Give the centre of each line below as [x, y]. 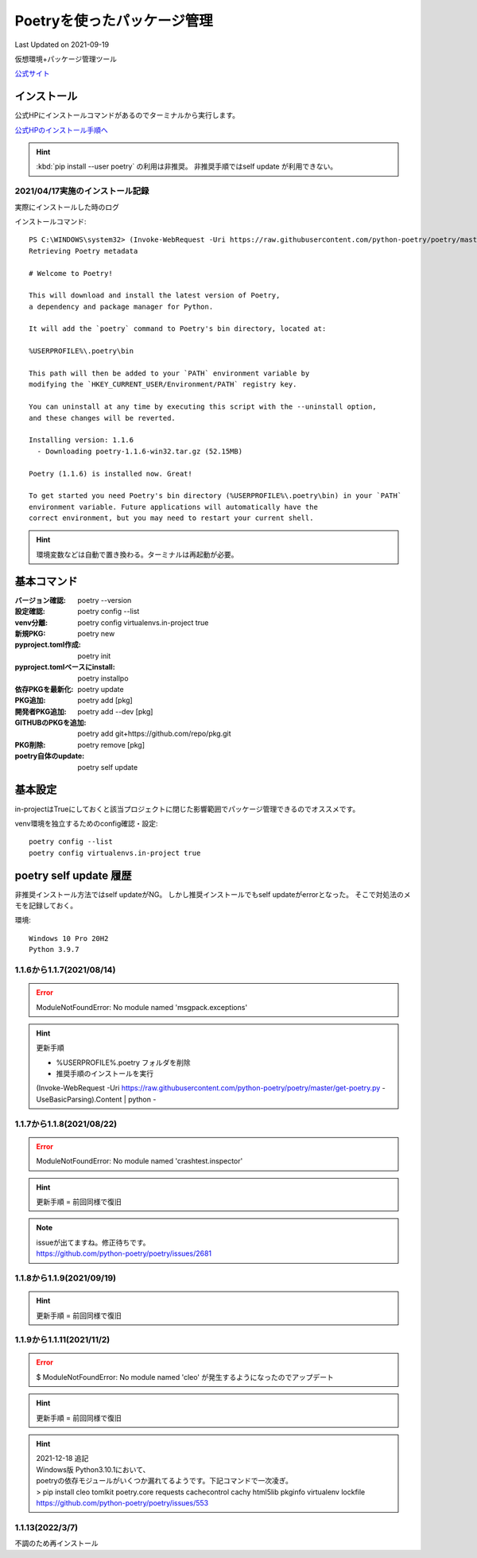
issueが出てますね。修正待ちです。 [93, 1242]
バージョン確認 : [41, 600]
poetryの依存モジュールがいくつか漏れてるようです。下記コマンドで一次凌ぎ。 [165, 1481]
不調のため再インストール [56, 1544]
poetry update [101, 689]
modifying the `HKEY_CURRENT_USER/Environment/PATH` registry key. [163, 385]
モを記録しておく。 [46, 906]
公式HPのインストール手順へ [62, 130]
